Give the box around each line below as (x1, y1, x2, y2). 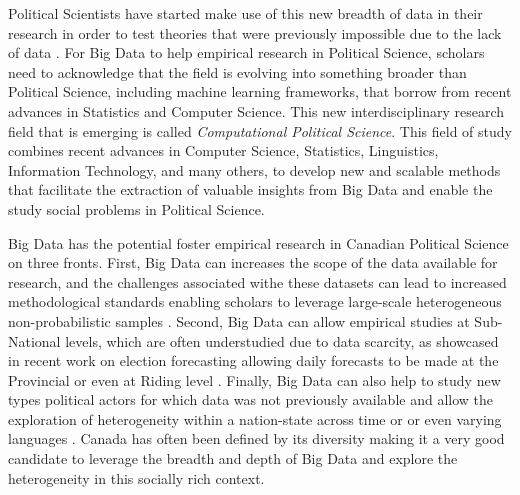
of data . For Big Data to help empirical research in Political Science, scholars (8, 42, 485, 63)
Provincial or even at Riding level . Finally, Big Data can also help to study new (8, 369, 501, 390)
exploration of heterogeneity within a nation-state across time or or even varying (8, 408, 502, 429)
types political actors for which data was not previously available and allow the (8, 389, 493, 410)
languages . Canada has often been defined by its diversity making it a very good (8, 428, 505, 449)
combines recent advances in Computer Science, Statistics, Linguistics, (8, 140, 439, 161)
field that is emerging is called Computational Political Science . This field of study (8, 120, 512, 141)
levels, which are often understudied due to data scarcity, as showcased (65, 330, 499, 351)
